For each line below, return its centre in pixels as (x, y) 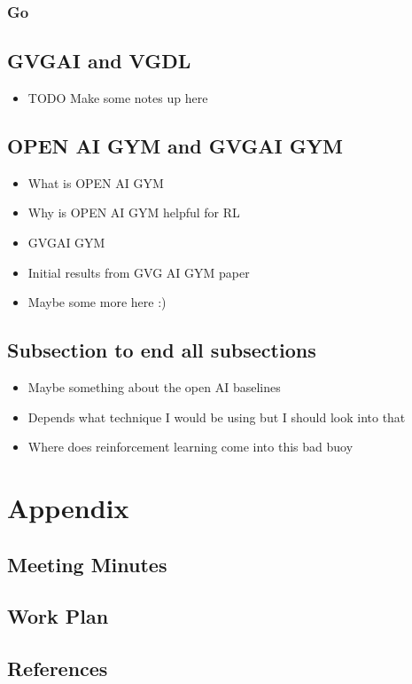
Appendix (68, 507)
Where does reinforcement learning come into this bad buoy (190, 447)
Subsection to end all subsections (162, 350)
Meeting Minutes (87, 564)
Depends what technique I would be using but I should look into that (217, 417)
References (58, 668)
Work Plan (58, 616)
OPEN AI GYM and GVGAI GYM (175, 146)
